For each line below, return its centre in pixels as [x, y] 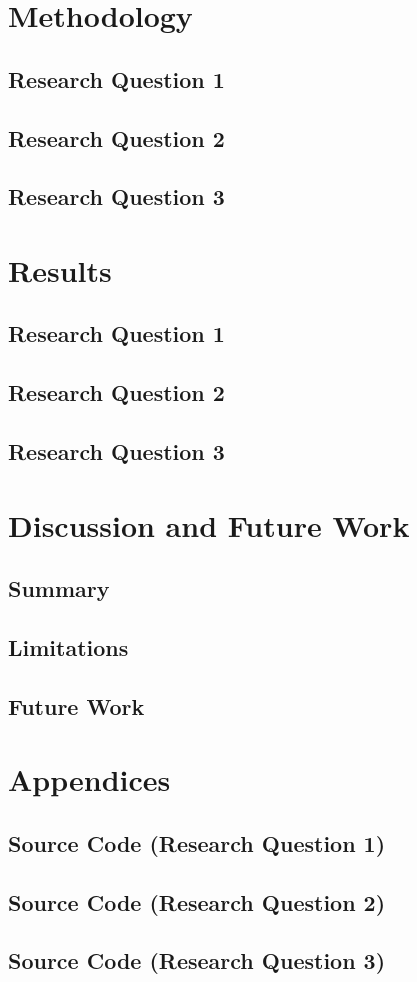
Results [60, 269]
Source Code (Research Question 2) [197, 901]
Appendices [89, 779]
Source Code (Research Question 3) [197, 960]
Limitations [68, 646]
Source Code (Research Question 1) [197, 842]
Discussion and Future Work [209, 524]
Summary [59, 588]
